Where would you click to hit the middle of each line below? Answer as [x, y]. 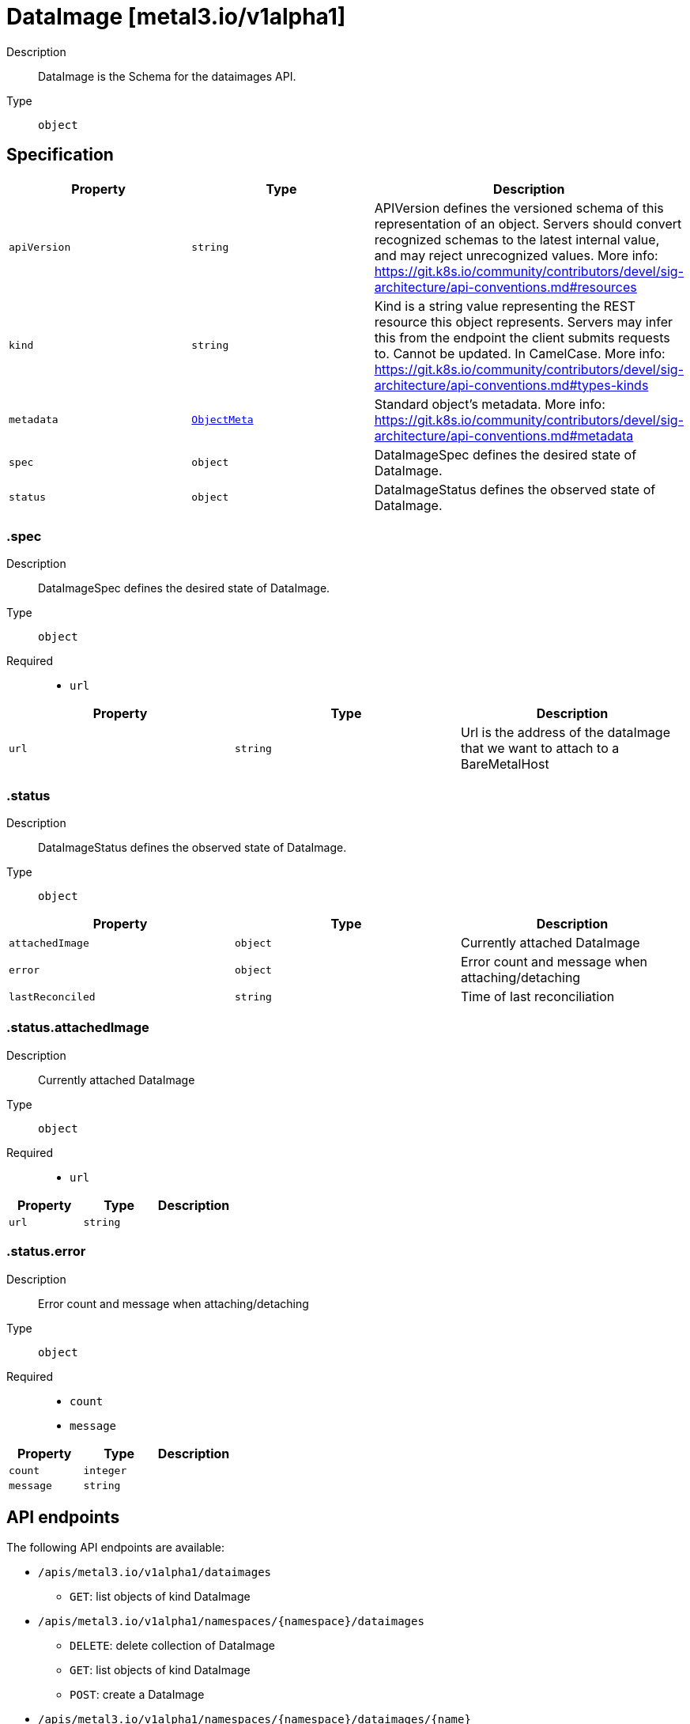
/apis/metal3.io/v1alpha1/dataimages [155, 1573]
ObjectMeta [222, 420]
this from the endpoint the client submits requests [522, 337]
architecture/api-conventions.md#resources [505, 287]
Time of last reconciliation [537, 997]
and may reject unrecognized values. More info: [516, 255]
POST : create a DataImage [137, 1695]
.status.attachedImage [78, 1028]
